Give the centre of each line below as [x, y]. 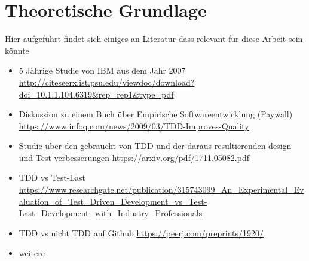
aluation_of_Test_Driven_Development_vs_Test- [113, 201]
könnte [17, 50]
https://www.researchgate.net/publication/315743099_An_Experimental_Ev [161, 189]
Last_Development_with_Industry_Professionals [111, 213]
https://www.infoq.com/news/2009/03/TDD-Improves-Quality [134, 125]
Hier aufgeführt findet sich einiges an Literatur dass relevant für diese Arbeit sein [154, 39]
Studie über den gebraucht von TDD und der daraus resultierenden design [155, 146]
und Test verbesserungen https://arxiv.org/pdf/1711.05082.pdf [134, 157]
